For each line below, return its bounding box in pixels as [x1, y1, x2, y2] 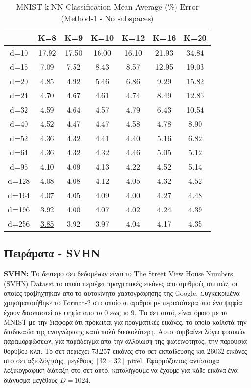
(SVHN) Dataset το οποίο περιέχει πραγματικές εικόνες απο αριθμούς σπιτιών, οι [4, 278, 238, 288]
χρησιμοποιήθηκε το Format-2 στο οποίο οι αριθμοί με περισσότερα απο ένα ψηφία [4, 297, 242, 307]
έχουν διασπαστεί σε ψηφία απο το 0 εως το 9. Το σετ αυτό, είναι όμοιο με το [4, 307, 227, 317]
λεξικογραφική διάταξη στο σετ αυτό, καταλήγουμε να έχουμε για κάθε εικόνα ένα [4, 365, 238, 375]
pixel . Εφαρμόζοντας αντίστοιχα [127, 355, 219, 365]
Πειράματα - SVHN [4, 245, 100, 261]
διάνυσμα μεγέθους [4, 374, 58, 385]
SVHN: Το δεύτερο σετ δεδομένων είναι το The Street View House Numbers [4, 269, 233, 279]
